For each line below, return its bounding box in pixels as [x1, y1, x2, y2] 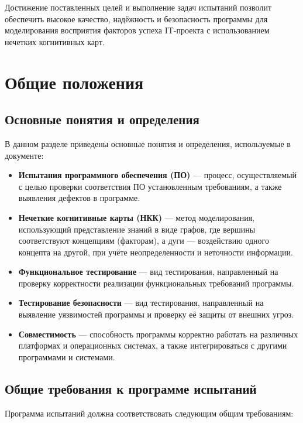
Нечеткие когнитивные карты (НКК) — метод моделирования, [18, 211, 254, 223]
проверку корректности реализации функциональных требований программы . [18, 277, 294, 289]
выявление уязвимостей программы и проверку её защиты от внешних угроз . [18, 308, 294, 320]
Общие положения [5, 70, 144, 94]
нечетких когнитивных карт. [5, 35, 105, 47]
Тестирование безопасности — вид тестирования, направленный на [18, 296, 264, 309]
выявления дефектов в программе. [18, 192, 140, 204]
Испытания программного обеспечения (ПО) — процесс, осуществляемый [18, 169, 297, 181]
